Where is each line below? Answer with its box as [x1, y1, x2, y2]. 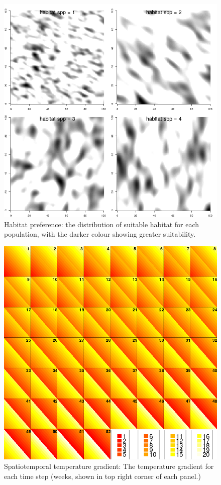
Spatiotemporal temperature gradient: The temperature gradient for [4, 461, 214, 471]
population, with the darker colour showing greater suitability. [4, 229, 196, 239]
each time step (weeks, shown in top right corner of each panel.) [4, 470, 201, 481]
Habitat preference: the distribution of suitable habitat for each [4, 219, 199, 229]
